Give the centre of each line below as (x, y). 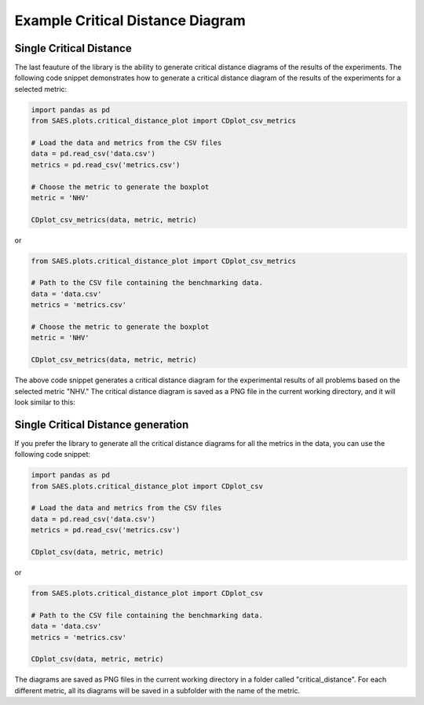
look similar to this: (45, 402)
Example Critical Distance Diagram (130, 20)
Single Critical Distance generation (102, 424)
